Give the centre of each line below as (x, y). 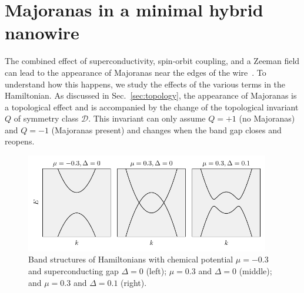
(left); (156, 271)
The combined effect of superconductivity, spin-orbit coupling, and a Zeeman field (152, 61)
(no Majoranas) (267, 118)
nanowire (42, 33)
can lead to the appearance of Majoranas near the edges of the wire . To (136, 72)
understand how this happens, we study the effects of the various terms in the (145, 84)
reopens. (20, 141)
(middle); (255, 271)
